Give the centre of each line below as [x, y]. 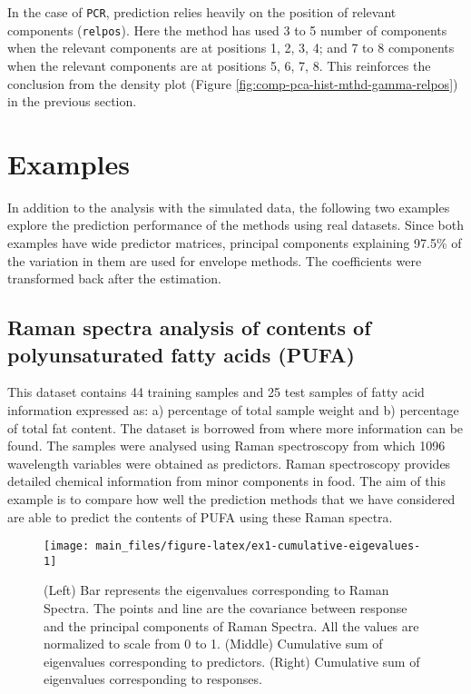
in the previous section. [72, 101]
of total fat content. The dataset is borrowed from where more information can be [235, 427]
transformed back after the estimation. [114, 278]
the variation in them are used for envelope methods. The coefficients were [215, 260]
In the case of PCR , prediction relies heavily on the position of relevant [202, 12]
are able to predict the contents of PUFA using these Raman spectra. [200, 516]
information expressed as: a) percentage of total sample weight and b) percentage [233, 409]
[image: [67, 546]
